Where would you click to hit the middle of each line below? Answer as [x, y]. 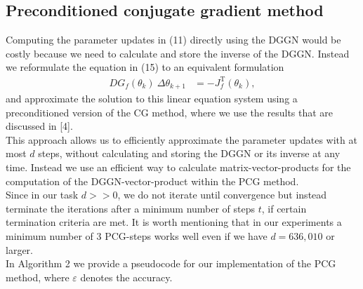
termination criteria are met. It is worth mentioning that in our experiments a [174, 222]
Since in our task [42, 195]
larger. [19, 249]
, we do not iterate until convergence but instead [222, 195]
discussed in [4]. [39, 126]
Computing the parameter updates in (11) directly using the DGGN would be [173, 40]
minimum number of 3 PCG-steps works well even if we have [137, 235]
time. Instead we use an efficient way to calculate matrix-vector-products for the [178, 167]
